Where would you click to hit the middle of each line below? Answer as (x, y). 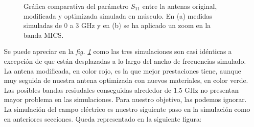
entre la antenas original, (180, 6)
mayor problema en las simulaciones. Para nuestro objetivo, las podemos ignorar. (125, 99)
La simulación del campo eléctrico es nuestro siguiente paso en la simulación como (127, 109)
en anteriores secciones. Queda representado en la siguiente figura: (103, 118)
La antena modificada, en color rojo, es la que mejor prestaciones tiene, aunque (123, 70)
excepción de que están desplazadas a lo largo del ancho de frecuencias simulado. (125, 61)
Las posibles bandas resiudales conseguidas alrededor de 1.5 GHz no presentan (121, 89)
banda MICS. (44, 35)
